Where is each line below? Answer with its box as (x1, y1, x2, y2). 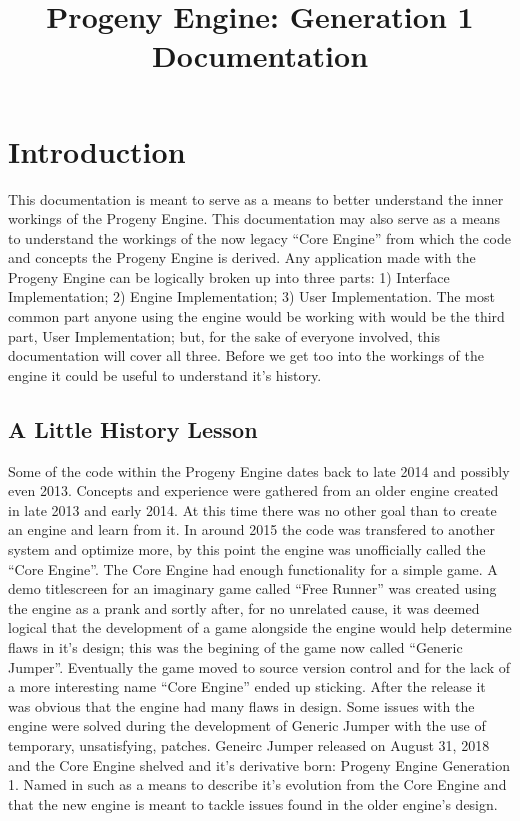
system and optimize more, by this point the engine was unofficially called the (8, 539, 486, 560)
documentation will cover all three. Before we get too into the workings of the (8, 345, 484, 366)
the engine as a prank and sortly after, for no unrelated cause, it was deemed (8, 597, 480, 618)
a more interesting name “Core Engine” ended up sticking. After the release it (8, 676, 486, 697)
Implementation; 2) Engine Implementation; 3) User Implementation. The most (8, 286, 495, 307)
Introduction (8, 130, 186, 171)
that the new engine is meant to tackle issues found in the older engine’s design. (8, 793, 498, 814)
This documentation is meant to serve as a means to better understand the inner (8, 188, 504, 209)
